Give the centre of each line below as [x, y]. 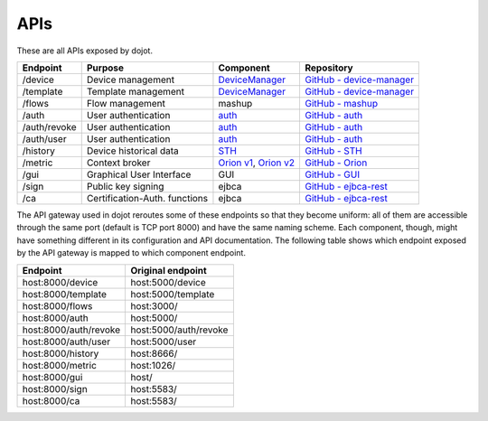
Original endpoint [169, 270]
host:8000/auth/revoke [71, 330]
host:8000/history [61, 353]
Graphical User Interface [139, 174]
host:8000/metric [59, 365]
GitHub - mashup [342, 103]
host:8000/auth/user [66, 341]
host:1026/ [153, 365]
